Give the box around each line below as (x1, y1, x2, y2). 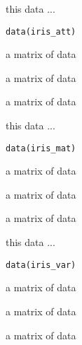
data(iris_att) (6, 26, 76, 37)
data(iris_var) (6, 259, 76, 270)
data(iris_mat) (6, 143, 76, 153)
